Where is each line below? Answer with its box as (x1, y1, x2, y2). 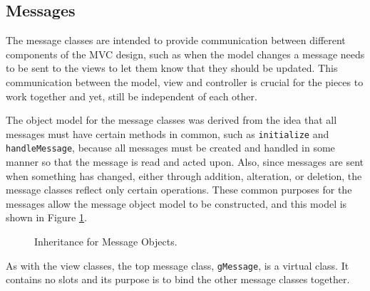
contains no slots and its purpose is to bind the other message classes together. (6, 272, 350, 287)
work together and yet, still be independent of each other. (6, 88, 257, 103)
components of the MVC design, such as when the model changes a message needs (6, 46, 365, 61)
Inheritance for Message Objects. (34, 234, 178, 249)
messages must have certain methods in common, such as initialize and (6, 126, 329, 141)
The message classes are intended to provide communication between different (6, 33, 346, 48)
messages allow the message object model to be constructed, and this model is (6, 196, 347, 211)
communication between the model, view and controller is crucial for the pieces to (6, 74, 364, 89)
